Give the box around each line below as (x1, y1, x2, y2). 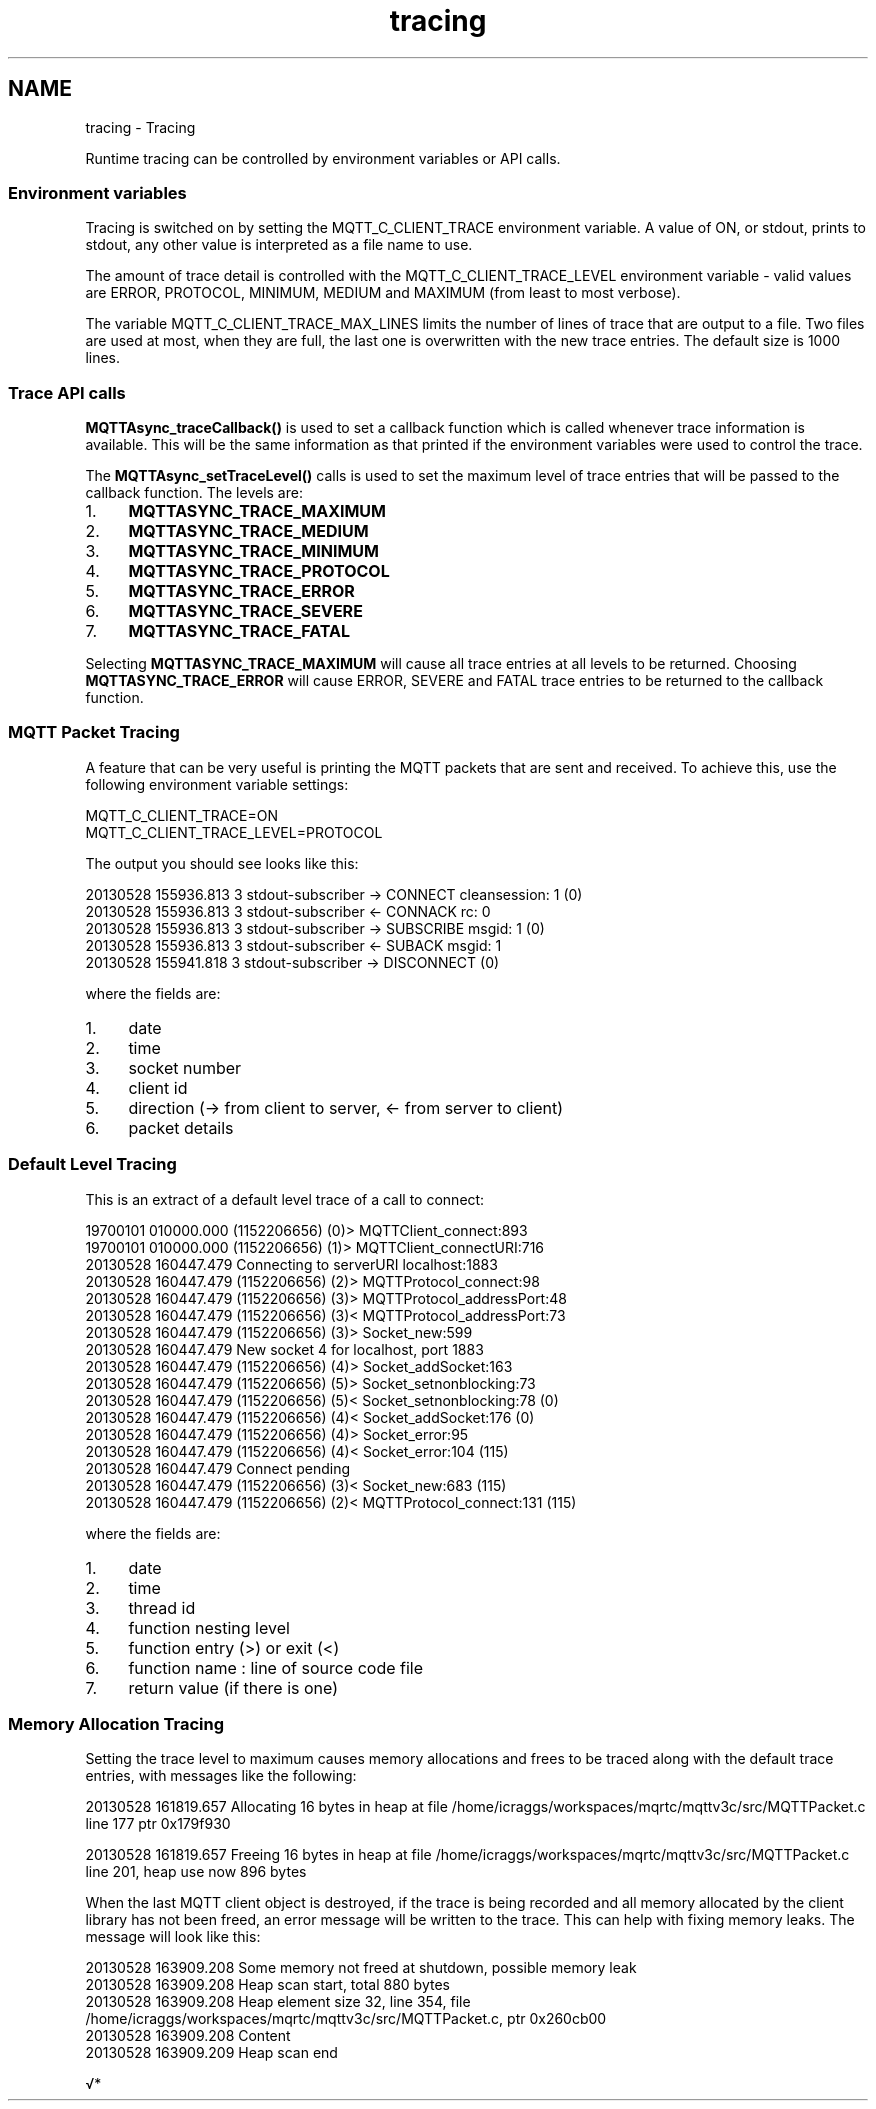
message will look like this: (85, 1928, 261, 1946)
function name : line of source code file (128, 1657, 424, 1678)
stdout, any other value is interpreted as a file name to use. (85, 236, 473, 254)
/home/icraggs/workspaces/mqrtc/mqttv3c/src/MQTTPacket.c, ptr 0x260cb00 (85, 2010, 607, 2028)
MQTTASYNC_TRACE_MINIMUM (128, 541, 379, 562)
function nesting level (128, 1617, 290, 1638)
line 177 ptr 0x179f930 (85, 1815, 231, 1833)
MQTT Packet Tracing (8, 722, 180, 743)
